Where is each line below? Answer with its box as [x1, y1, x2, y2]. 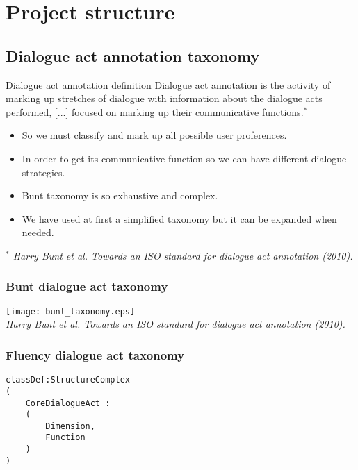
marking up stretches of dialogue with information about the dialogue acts [6, 91, 323, 106]
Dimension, [45, 421, 95, 431]
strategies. [22, 165, 65, 179]
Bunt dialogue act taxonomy [6, 278, 168, 295]
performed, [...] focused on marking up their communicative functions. [6, 104, 304, 119]
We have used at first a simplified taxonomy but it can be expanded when [22, 211, 337, 226]
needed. [22, 225, 54, 240]
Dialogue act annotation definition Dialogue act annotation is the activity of [6, 77, 331, 92]
